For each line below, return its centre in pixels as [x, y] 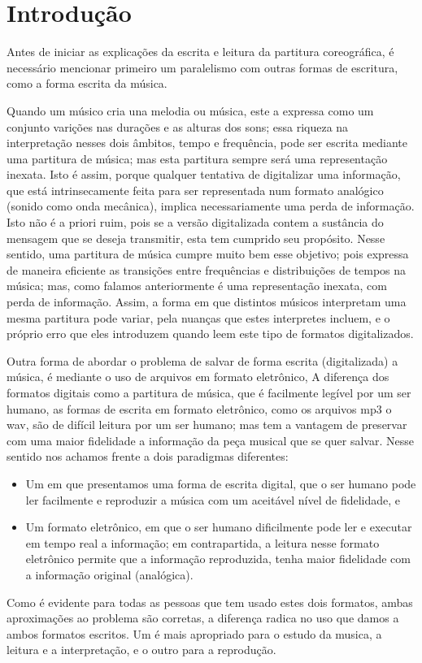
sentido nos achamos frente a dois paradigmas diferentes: [148, 456]
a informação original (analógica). [109, 574]
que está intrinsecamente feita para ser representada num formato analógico [195, 190]
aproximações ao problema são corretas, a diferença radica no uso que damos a [203, 618]
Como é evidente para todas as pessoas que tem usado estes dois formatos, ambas [210, 602]
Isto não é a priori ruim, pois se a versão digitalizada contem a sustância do [195, 222]
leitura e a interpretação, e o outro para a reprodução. [141, 650]
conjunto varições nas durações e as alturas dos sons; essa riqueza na [178, 126]
